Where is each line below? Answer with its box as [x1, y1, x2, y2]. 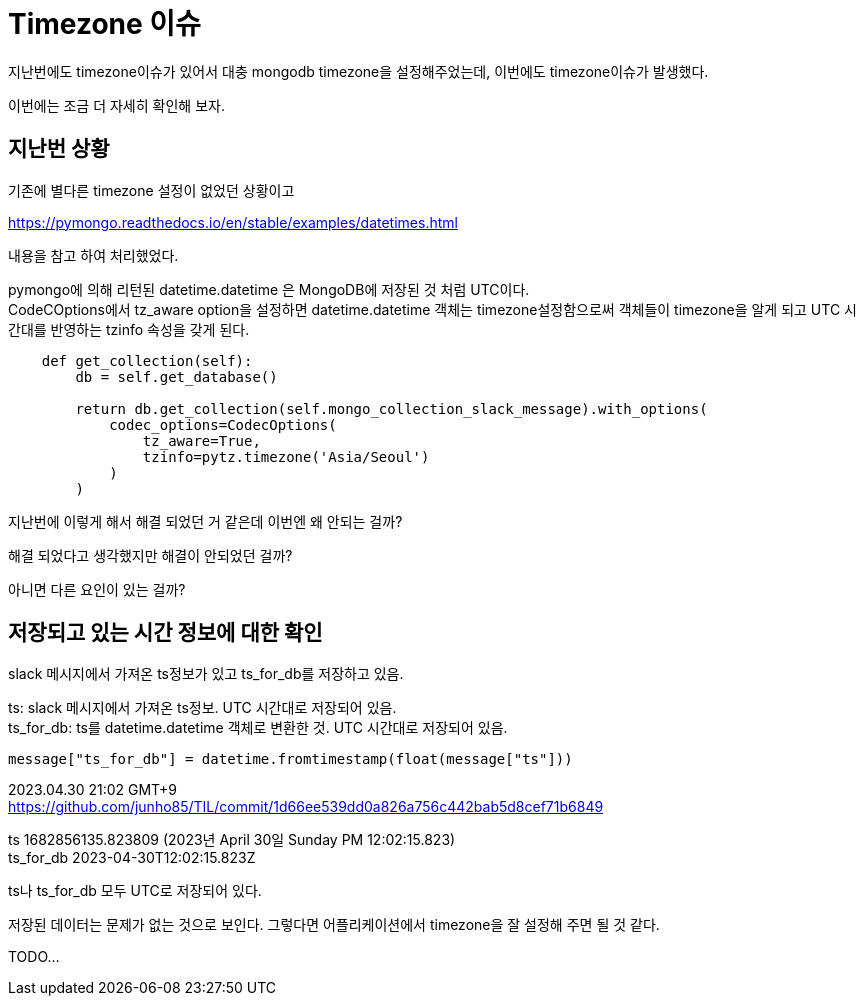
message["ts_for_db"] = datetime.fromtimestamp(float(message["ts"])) [8, 751, 573, 768]
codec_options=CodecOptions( [109, 416, 337, 433]
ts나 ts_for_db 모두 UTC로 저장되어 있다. [8, 882, 262, 900]
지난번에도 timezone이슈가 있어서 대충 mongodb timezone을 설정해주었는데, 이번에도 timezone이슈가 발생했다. [8, 62, 709, 80]
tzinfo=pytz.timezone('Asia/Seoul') [142, 448, 430, 465]
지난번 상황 [8, 136, 110, 162]
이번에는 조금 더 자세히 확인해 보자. [8, 96, 225, 114]
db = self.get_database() [75, 368, 278, 385]
